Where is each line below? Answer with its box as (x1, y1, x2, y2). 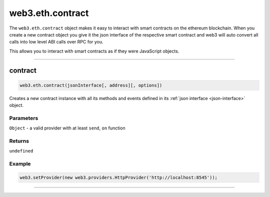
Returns (9, 137, 29, 144)
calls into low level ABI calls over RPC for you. (9, 39, 103, 45)
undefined (9, 148, 33, 154)
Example (9, 160, 31, 167)
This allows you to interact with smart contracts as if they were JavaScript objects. (9, 48, 179, 54)
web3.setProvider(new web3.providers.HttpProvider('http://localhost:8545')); (19, 174, 217, 180)
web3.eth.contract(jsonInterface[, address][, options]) (19, 82, 162, 88)
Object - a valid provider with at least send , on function (9, 125, 125, 131)
